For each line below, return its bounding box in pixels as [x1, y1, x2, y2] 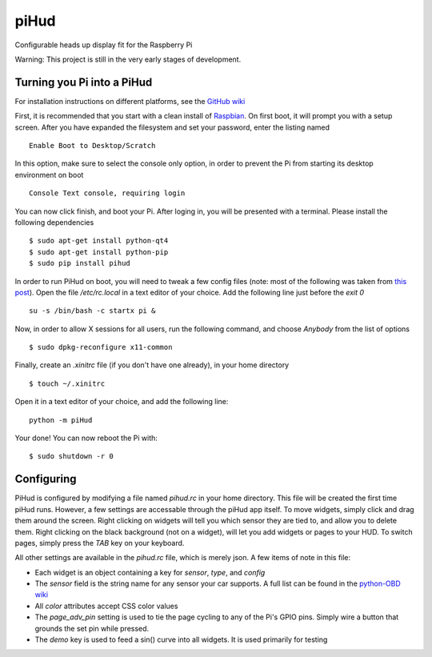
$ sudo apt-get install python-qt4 [29, 236, 169, 246]
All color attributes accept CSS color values [34, 601, 178, 611]
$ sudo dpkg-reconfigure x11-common [29, 343, 173, 352]
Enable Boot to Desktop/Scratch [29, 141, 156, 150]
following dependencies [14, 217, 94, 227]
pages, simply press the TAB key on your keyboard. [14, 538, 185, 547]
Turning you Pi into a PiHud [14, 75, 153, 89]
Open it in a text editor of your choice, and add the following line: [14, 397, 229, 407]
